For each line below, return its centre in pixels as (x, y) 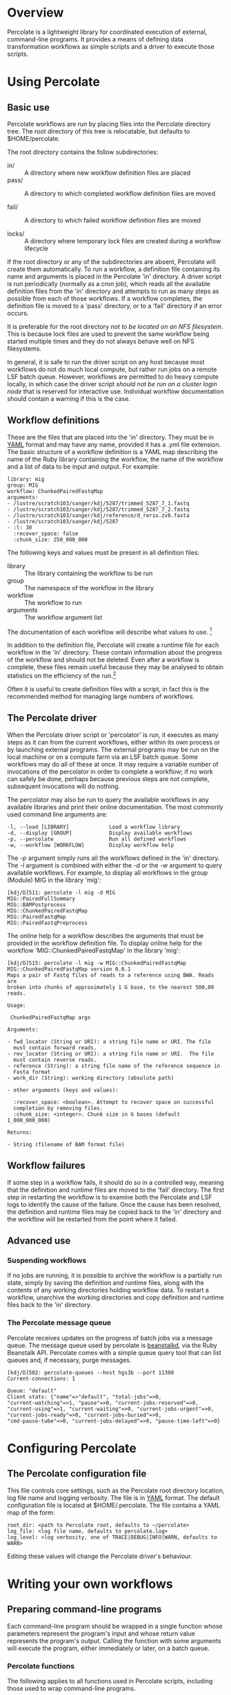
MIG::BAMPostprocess (37, 905)
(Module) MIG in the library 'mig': (54, 880)
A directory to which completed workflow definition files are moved (120, 193)
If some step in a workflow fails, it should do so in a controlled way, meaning (115, 1182)
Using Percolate (53, 82)
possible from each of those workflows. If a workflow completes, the (105, 298)
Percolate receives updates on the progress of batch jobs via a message (110, 1338)
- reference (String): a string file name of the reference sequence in (114, 1066)
